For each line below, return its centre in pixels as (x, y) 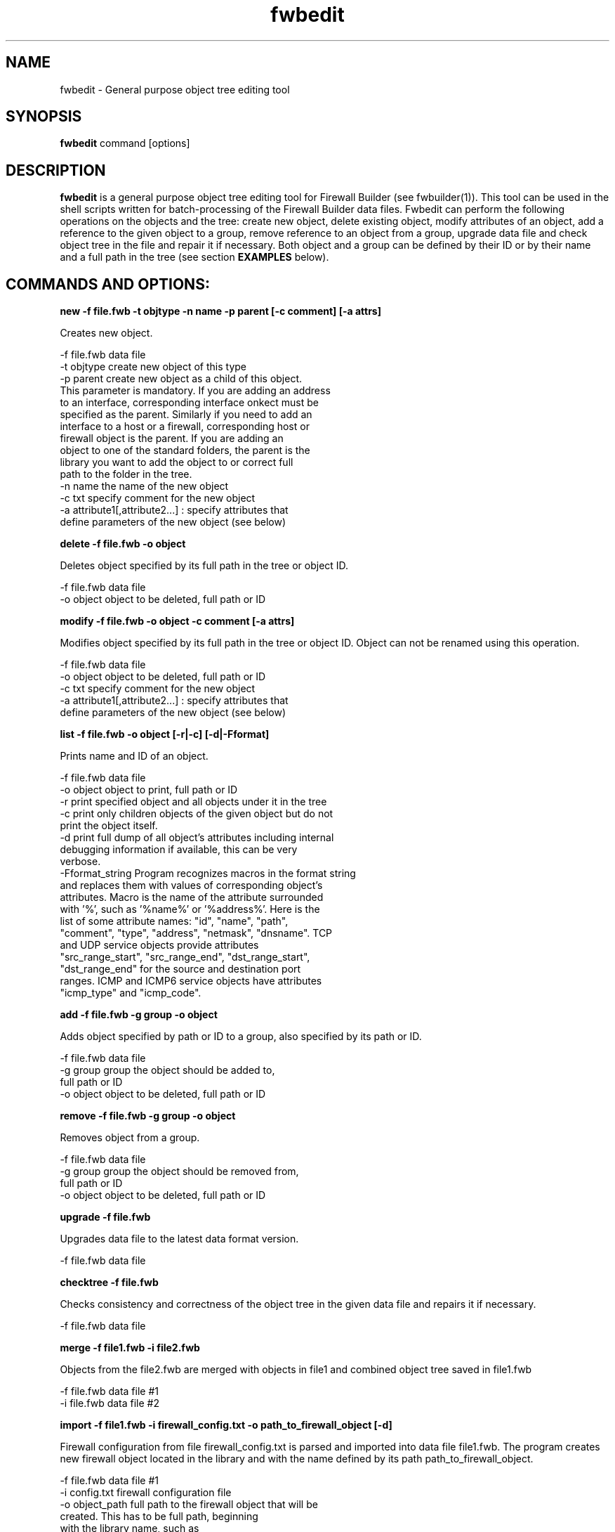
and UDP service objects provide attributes (159, 945)
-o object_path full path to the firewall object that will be (189, 1505)
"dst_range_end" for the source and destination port (180, 969)
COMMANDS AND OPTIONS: (108, 284)
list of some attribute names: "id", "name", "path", (174, 921)
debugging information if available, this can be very (179, 850)
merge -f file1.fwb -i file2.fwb (130, 1348)
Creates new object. (106, 333)
